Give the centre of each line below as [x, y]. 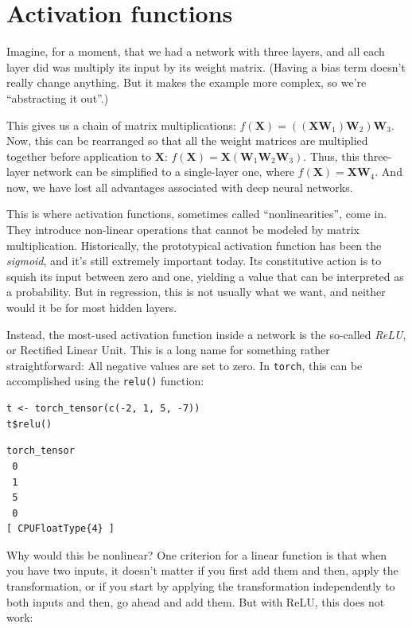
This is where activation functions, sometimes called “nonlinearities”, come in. [197, 214]
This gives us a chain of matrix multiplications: [121, 125]
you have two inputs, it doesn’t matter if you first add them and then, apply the [202, 570]
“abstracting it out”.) [58, 98]
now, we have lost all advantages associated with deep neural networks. [180, 187]
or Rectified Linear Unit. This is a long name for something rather [168, 350]
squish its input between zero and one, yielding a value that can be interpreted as [205, 276]
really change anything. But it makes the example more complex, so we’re [187, 82]
